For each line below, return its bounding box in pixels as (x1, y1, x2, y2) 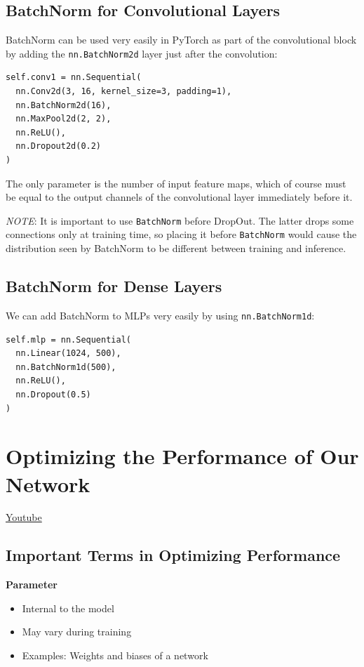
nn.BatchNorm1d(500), (15, 362, 116, 372)
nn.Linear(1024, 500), (15, 348, 121, 359)
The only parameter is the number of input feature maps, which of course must (6, 176, 346, 190)
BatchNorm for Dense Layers (6, 275, 222, 297)
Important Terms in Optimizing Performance (6, 544, 341, 566)
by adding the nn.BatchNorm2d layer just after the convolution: (6, 46, 278, 60)
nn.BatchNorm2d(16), (15, 100, 112, 110)
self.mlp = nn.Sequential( (6, 334, 131, 345)
